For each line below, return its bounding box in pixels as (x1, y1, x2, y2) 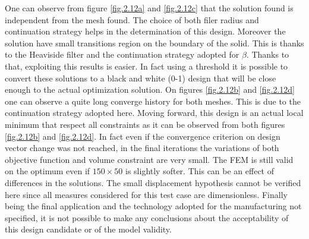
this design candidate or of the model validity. (5, 223, 172, 235)
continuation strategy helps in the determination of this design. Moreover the (5, 25, 286, 37)
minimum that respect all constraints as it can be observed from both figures (5, 118, 285, 130)
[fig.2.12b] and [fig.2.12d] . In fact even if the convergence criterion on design (5, 130, 280, 142)
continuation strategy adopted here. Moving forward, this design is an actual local (5, 106, 304, 119)
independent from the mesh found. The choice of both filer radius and (5, 13, 259, 26)
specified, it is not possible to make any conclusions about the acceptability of (5, 211, 289, 224)
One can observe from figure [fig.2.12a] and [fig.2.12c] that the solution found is (5, 2, 294, 14)
